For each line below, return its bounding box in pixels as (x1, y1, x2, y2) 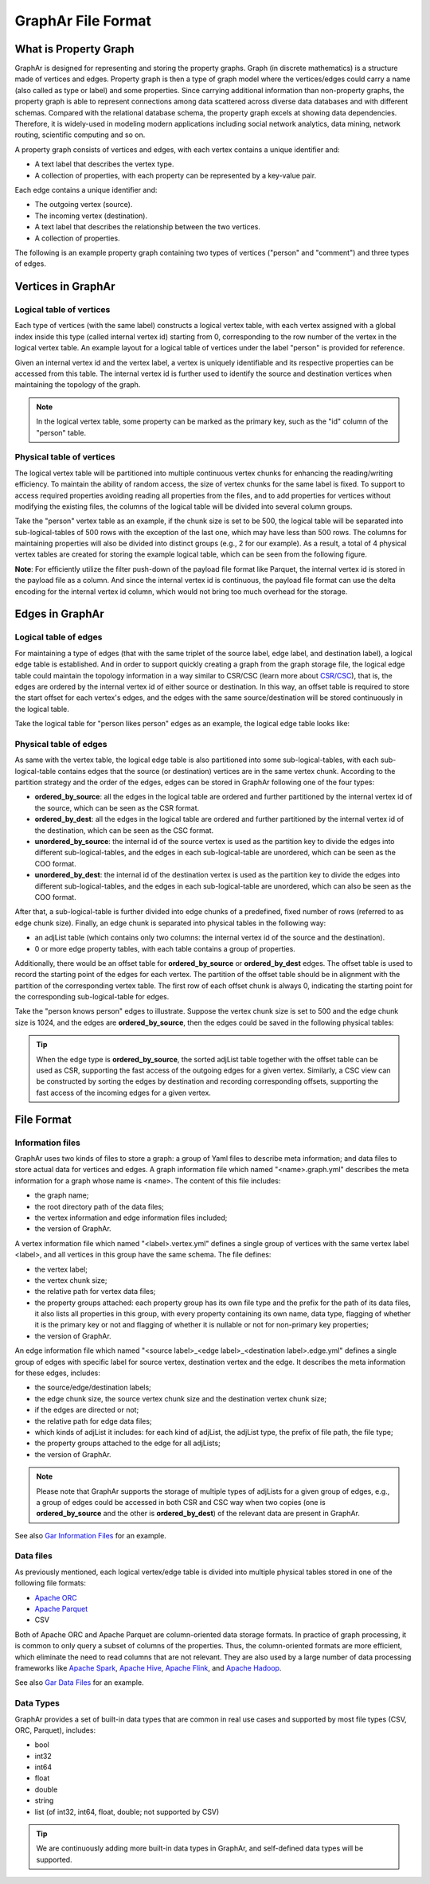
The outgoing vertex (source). (34, 200, 133, 209)
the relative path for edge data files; (34, 1416, 152, 1425)
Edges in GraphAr (14, 608, 105, 621)
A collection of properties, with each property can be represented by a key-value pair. (34, 170, 317, 180)
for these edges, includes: (14, 1368, 101, 1378)
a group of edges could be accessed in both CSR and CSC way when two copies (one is (36, 1497, 326, 1507)
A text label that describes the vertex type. (34, 159, 174, 169)
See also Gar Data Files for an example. (14, 1678, 144, 1687)
